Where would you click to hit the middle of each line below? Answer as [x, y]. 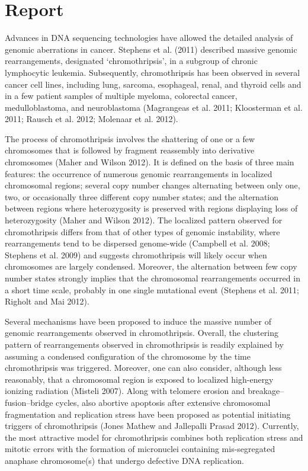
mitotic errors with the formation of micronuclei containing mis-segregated [140, 449]
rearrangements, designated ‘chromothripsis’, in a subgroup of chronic [131, 61]
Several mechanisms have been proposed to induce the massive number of [138, 321]
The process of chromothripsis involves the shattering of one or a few [130, 138]
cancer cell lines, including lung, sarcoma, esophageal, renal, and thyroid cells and [153, 84]
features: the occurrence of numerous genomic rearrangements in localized [139, 173]
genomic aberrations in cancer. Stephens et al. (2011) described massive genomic [151, 49]
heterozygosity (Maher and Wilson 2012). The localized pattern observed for [144, 220]
